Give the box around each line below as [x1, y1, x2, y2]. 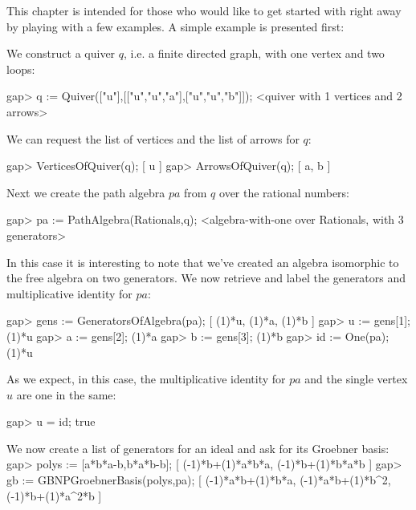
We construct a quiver [6, 45, 116, 62]
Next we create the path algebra [6, 184, 165, 200]
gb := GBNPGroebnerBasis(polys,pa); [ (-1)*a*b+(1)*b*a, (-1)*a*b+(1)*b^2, [6, 472, 391, 488]
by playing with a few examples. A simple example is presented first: [6, 18, 345, 34]
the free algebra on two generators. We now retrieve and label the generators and [6, 269, 406, 286]
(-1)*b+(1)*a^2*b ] [6, 487, 102, 504]
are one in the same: [16, 386, 116, 403]
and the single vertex [304, 370, 408, 387]
